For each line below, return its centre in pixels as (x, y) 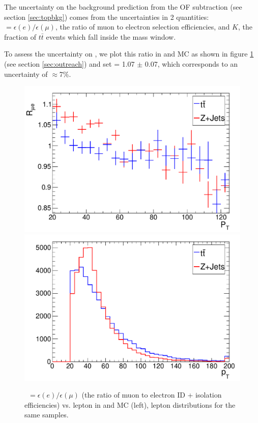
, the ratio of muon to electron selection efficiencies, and (142, 27)
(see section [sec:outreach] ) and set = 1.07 (69, 63)
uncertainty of (26, 74)
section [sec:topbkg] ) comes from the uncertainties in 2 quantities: (107, 17)
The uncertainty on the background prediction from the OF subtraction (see (123, 7)
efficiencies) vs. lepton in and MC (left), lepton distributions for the (130, 404)
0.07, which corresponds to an (191, 63)
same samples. (47, 415)
